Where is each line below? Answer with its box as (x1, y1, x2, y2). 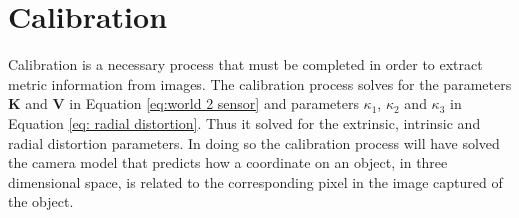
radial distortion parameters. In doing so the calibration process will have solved (8, 132, 500, 153)
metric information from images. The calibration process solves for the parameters (8, 73, 512, 94)
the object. (8, 191, 74, 212)
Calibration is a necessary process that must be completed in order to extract (8, 54, 483, 75)
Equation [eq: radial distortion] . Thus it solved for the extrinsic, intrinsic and (8, 112, 481, 133)
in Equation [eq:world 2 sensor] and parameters (69, 93, 359, 114)
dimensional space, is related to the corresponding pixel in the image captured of (8, 171, 503, 192)
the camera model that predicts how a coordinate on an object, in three (8, 152, 448, 173)
